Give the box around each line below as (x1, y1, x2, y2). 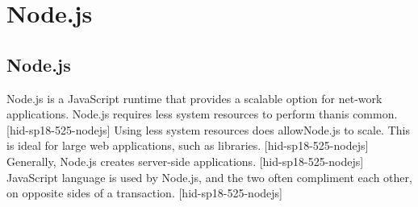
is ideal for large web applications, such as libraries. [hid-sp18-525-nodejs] (6, 137, 369, 154)
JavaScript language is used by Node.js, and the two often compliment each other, (6, 168, 412, 185)
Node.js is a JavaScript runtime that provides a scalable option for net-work (6, 89, 382, 106)
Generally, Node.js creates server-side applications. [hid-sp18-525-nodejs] (6, 152, 364, 169)
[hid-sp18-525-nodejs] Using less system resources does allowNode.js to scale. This (6, 121, 410, 138)
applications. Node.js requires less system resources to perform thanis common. (6, 106, 398, 122)
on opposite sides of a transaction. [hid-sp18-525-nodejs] (6, 184, 282, 201)
